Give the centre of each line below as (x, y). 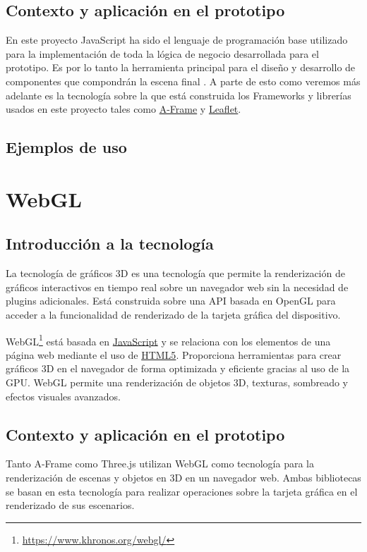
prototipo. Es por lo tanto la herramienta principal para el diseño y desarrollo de (181, 67)
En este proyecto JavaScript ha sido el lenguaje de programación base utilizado (177, 40)
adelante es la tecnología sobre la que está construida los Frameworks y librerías (179, 95)
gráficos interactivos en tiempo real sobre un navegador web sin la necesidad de (177, 287)
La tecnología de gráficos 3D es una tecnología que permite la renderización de (175, 273)
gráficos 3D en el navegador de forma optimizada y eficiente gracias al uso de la (178, 368)
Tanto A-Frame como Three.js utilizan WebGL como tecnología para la (160, 464)
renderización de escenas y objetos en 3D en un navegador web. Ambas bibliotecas (183, 477)
